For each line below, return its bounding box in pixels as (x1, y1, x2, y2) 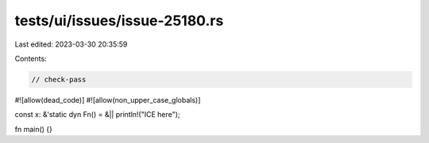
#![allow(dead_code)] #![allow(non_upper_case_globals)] (14, 95, 201, 104)
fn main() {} (14, 124, 53, 134)
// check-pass (31, 75, 87, 84)
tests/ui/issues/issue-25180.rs (14, 12, 224, 29)
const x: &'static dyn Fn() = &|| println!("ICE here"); (14, 110, 180, 119)
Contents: (14, 54, 47, 63)
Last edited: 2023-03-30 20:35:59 (14, 40, 128, 49)
